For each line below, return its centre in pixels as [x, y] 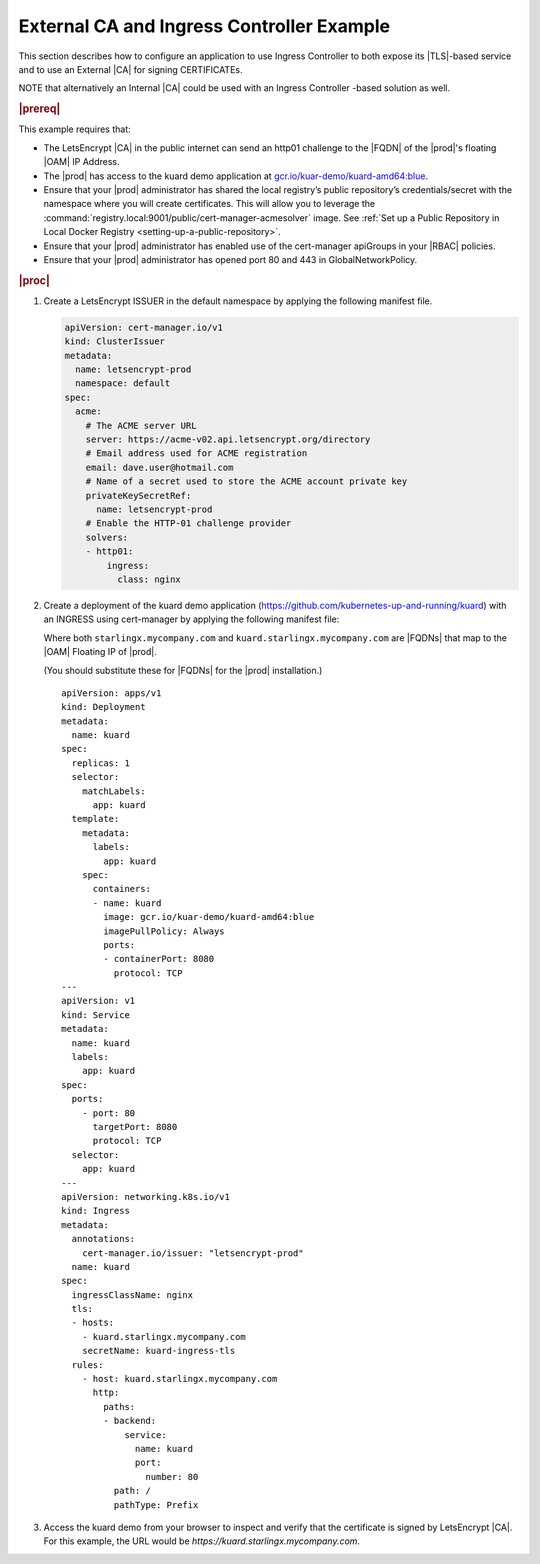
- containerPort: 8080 [159, 959]
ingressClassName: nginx [132, 1294]
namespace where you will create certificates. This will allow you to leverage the [209, 204]
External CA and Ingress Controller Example [204, 26]
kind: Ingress [95, 1211]
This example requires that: [75, 129]
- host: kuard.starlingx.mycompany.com [179, 1379]
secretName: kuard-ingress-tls [158, 1351]
